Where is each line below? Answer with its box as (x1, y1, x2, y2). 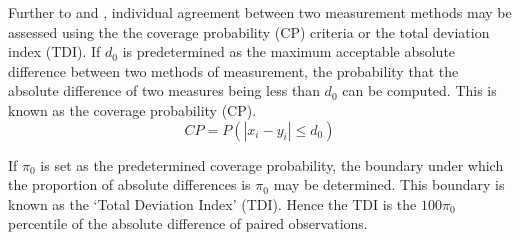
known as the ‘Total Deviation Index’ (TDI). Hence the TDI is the (8, 193, 417, 214)
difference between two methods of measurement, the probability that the (8, 60, 459, 81)
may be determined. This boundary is (273, 174, 505, 195)
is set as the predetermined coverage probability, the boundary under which (40, 154, 504, 175)
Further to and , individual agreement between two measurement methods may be (8, 2, 512, 22)
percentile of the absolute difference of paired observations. (8, 213, 368, 234)
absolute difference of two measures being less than (8, 80, 320, 101)
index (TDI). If (8, 41, 101, 62)
